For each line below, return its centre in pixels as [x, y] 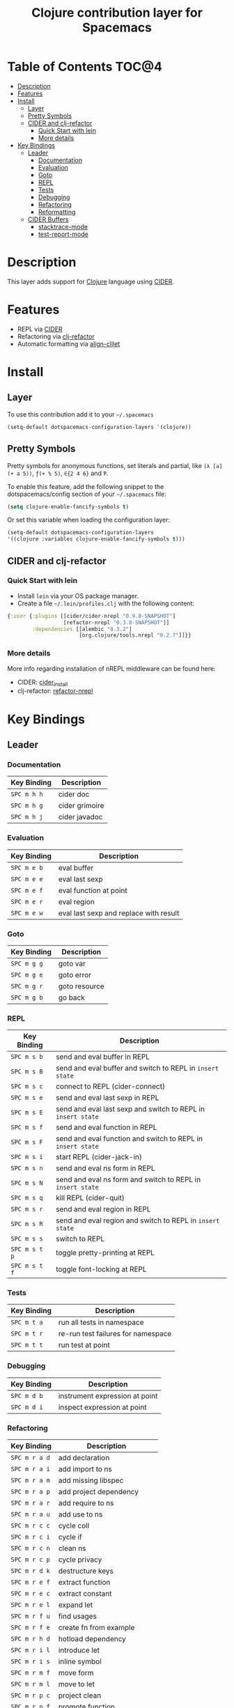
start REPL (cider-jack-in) [99, 1157]
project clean [80, 1695]
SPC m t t [27, 1345]
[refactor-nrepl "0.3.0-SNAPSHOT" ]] [116, 622]
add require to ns [86, 1503]
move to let [77, 1684]
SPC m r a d [31, 1458]
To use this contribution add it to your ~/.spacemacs [81, 414]
